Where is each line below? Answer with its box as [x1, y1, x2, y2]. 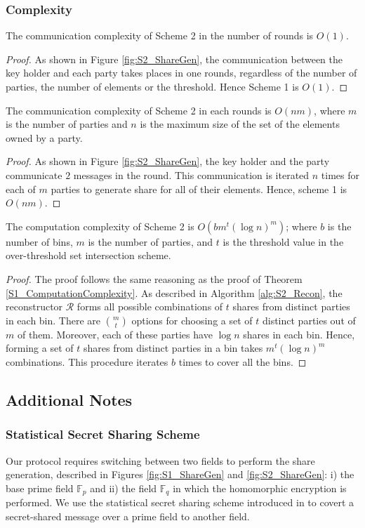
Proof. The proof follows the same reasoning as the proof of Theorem [6, 271, 303, 286]
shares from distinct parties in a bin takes [83, 341, 263, 355]
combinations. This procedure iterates [6, 354, 168, 369]
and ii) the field [90, 480, 157, 495]
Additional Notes [6, 388, 133, 410]
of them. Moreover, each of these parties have [17, 326, 213, 341]
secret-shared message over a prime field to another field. [6, 508, 250, 523]
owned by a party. [6, 130, 83, 145]
